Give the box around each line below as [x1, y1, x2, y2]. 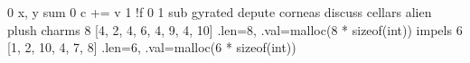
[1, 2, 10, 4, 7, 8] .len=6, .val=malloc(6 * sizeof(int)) [7, 38, 296, 57]
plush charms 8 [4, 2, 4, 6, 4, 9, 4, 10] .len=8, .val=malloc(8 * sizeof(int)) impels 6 [7, 20, 463, 39]
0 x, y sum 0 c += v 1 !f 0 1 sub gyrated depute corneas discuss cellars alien [7, 3, 432, 21]
